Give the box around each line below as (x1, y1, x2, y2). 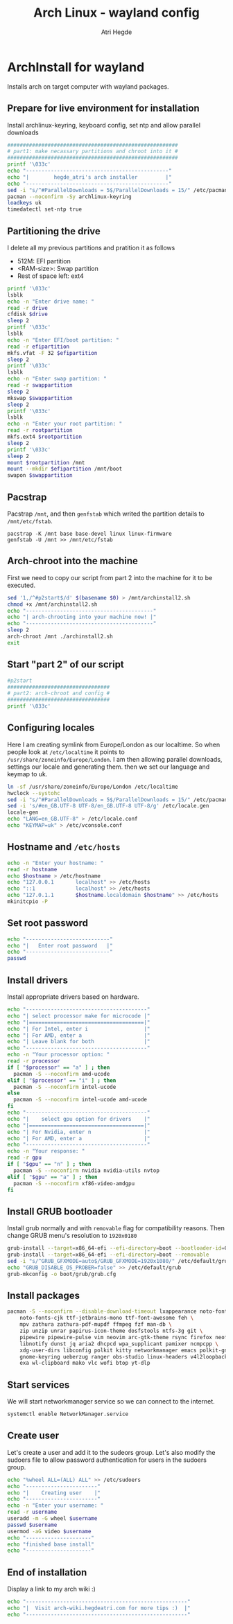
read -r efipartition (7, 343, 70, 350)
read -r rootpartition (7, 427, 73, 434)
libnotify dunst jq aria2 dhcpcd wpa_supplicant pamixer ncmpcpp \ (19, 1340, 218, 1347)
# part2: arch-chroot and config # (7, 690, 110, 697)
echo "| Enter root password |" (7, 942, 113, 949)
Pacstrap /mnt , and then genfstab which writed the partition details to (7, 509, 205, 518)
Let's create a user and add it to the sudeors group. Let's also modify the (7, 1448, 216, 1456)
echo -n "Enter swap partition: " (7, 376, 107, 383)
